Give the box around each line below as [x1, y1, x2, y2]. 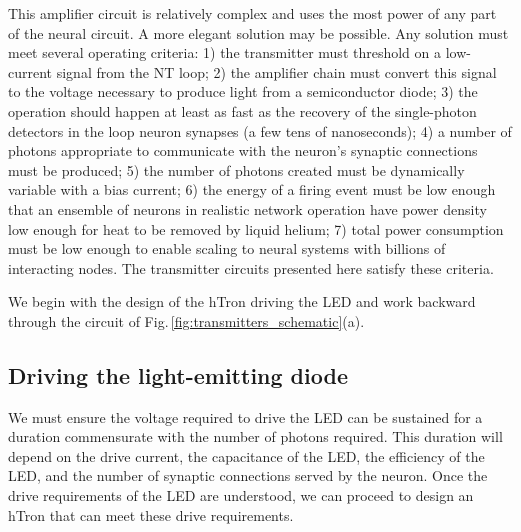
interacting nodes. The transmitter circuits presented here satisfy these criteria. [8, 257, 494, 278]
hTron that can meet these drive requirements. [8, 504, 294, 525]
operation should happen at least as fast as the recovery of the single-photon [8, 100, 477, 121]
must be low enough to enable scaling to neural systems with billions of [8, 238, 446, 259]
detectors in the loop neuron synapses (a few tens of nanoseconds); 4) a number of [8, 120, 512, 141]
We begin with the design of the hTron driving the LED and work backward [8, 291, 476, 312]
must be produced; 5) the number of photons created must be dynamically [8, 159, 465, 180]
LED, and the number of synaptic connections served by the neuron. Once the [8, 465, 488, 486]
